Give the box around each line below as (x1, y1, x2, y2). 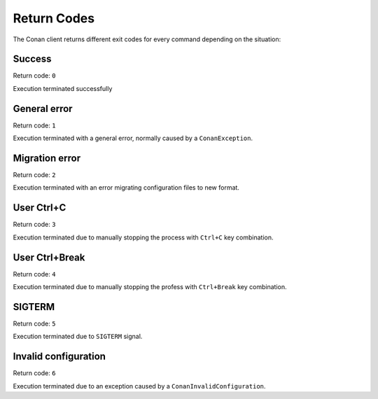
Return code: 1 (13, 121, 56, 129)
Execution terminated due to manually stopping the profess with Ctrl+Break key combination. (13, 283, 287, 291)
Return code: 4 (13, 269, 56, 278)
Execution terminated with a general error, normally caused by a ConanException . (13, 134, 253, 143)
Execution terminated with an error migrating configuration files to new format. (13, 183, 239, 192)
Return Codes (13, 10, 94, 26)
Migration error (13, 152, 80, 164)
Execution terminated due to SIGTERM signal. (13, 332, 143, 341)
